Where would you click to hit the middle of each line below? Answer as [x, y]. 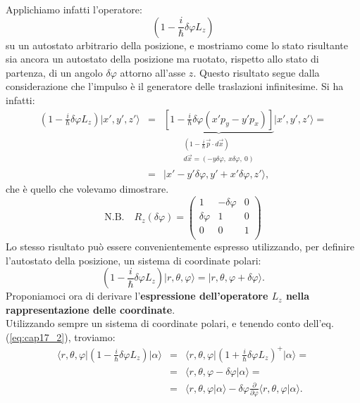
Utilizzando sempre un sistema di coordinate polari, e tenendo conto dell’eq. [170, 323]
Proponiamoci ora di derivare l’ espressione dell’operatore [137, 296]
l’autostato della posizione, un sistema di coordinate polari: [134, 260]
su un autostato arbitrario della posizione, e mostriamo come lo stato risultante [177, 45]
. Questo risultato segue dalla [256, 72]
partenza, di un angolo [54, 72]
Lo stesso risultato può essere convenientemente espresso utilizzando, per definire [180, 246]
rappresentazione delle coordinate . [91, 309]
